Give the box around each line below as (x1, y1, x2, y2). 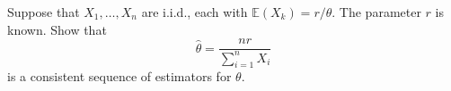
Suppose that (7, 3, 80, 21)
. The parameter (332, 3, 421, 21)
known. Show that (7, 20, 107, 38)
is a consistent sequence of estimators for (7, 67, 232, 86)
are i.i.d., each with (141, 3, 248, 21)
